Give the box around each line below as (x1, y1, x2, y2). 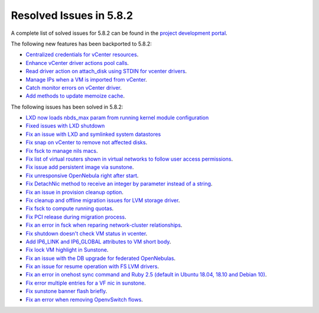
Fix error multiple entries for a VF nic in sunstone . (25, 279, 146, 286)
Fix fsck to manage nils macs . (25, 147, 98, 154)
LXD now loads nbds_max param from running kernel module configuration (25, 114, 209, 121)
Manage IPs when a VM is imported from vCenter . (25, 76, 147, 83)
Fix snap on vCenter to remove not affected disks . (25, 139, 148, 146)
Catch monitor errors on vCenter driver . (25, 84, 122, 91)
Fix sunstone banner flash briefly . (25, 288, 108, 295)
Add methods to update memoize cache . (25, 92, 125, 100)
